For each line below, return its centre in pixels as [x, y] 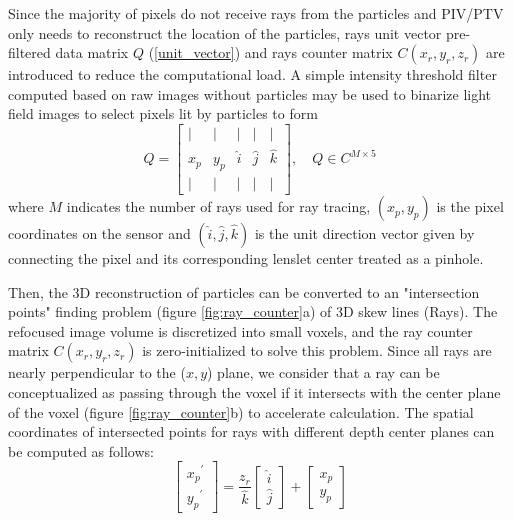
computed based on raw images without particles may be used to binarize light [250, 93]
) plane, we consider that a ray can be [323, 372]
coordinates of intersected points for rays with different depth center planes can [251, 431]
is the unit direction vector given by [364, 233]
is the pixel [470, 206]
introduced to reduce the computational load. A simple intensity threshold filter [252, 74]
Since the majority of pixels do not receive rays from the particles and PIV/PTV [256, 13]
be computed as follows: [81, 450]
